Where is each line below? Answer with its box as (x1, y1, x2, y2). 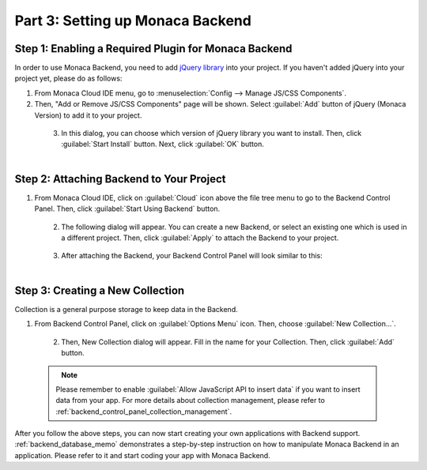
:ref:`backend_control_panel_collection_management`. (55, 407, 232, 416)
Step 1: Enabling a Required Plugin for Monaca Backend (14, 42, 293, 55)
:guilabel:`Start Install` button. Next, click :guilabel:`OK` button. (61, 139, 265, 149)
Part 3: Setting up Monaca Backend (14, 12, 252, 29)
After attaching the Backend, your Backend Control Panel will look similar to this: (61, 251, 323, 261)
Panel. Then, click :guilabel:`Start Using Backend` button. (34, 204, 221, 213)
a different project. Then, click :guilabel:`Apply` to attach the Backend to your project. (61, 233, 339, 243)
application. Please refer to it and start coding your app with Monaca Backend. (14, 450, 270, 460)
